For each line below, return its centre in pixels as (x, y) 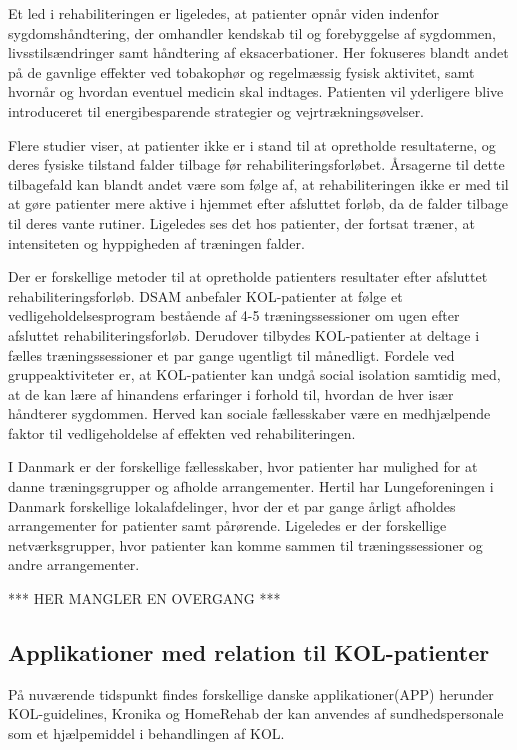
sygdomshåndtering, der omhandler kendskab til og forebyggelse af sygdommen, (252, 32)
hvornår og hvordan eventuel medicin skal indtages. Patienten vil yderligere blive (256, 91)
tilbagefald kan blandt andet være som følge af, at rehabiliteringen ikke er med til (258, 183)
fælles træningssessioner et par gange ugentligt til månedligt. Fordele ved (231, 354)
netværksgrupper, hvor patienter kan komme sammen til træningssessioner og (245, 544)
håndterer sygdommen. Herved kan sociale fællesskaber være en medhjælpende (249, 413)
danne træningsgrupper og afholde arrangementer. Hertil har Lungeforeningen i (251, 486)
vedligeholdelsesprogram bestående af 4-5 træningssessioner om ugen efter (234, 315)
